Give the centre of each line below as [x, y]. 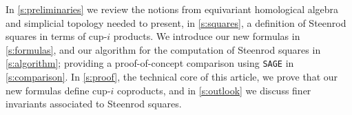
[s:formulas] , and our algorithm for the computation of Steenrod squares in [163, 49]
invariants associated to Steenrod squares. [94, 104]
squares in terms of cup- [56, 36]
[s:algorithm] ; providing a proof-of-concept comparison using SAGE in [150, 63]
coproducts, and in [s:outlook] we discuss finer [214, 90]
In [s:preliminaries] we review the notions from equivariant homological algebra [172, 9]
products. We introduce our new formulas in [207, 36]
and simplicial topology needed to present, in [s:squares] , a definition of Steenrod [176, 22]
